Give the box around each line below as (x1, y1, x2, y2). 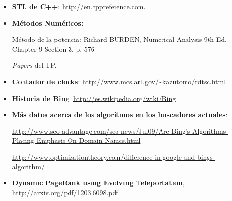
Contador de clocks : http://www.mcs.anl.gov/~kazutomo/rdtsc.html (12, 76, 226, 86)
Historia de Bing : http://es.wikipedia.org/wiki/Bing (12, 93, 176, 103)
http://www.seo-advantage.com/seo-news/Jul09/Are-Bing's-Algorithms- (12, 125, 228, 136)
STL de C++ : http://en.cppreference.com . (12, 1, 146, 11)
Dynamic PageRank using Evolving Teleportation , (12, 178, 185, 188)
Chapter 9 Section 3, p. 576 (12, 43, 94, 54)
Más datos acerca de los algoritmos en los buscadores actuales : (12, 109, 228, 120)
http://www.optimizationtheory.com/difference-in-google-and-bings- (12, 151, 215, 161)
